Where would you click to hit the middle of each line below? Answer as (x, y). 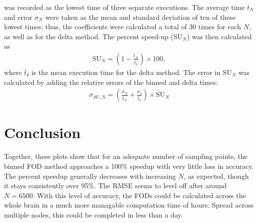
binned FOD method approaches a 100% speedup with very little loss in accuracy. (129, 166)
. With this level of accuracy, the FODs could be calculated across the (139, 195)
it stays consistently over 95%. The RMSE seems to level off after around (116, 186)
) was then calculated (219, 36)
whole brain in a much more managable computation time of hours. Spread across (129, 205)
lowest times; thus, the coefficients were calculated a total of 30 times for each (123, 27)
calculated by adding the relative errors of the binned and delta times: (111, 82)
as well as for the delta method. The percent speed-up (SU (93, 36)
